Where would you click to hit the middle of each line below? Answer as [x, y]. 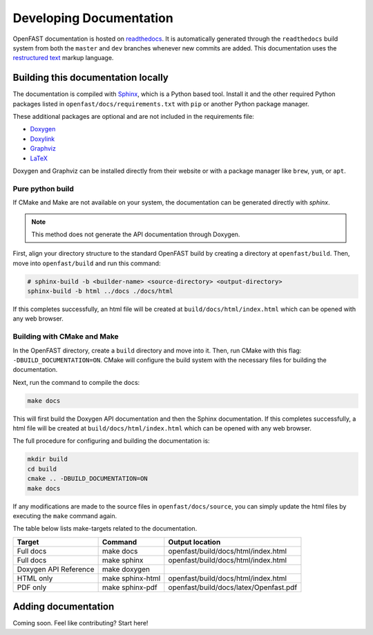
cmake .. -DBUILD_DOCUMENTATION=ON [87, 479]
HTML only [35, 578]
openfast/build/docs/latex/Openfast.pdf [233, 587]
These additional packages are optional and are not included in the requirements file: [134, 117]
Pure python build [43, 189]
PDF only [32, 587]
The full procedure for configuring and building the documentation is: [111, 441]
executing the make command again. [65, 516]
